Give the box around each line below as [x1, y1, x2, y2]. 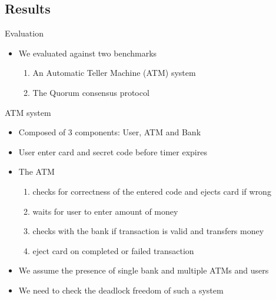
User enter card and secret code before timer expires [18, 145, 207, 158]
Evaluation [5, 27, 44, 39]
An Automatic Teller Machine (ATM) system [32, 66, 196, 79]
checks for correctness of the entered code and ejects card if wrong [32, 185, 271, 197]
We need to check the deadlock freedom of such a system [18, 284, 224, 296]
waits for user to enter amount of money [32, 205, 178, 217]
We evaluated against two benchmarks [18, 46, 157, 59]
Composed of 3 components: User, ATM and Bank [18, 126, 201, 138]
